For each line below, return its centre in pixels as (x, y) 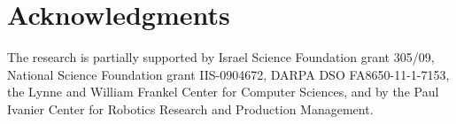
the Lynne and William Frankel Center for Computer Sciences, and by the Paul (223, 92)
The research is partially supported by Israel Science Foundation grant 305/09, (221, 57)
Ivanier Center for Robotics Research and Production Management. (190, 108)
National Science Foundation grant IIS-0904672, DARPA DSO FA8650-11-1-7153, (228, 74)
